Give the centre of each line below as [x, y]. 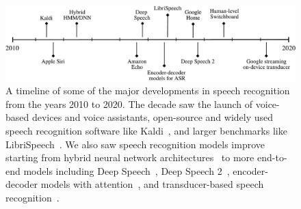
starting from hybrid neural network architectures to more [130, 157]
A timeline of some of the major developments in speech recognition [148, 90]
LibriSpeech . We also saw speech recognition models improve [135, 144]
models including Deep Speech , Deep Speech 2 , [127, 170]
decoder [22, 184]
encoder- [250, 170]
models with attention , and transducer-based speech [152, 184]
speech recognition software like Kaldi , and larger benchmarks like [146, 130]
